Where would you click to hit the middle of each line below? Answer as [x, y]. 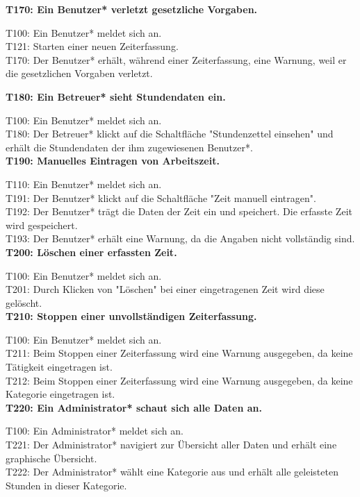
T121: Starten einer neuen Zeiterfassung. [92, 46]
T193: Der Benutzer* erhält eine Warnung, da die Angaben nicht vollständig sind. [180, 238]
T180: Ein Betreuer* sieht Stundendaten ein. [116, 96]
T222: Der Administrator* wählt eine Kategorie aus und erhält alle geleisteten [172, 472]
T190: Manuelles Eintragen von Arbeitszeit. [113, 161]
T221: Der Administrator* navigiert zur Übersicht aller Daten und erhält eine [171, 445]
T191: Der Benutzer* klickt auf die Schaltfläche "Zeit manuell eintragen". [161, 197]
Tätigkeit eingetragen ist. [59, 367]
